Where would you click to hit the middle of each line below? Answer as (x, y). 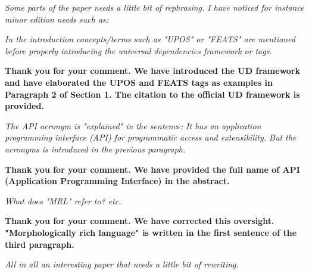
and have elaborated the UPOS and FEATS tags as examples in (139, 82)
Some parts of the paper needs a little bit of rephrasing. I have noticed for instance (154, 7)
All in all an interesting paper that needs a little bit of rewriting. (122, 264)
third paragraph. (40, 244)
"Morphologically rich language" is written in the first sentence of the (151, 232)
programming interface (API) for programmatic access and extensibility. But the (151, 137)
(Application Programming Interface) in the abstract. (117, 181)
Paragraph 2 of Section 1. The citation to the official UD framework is (152, 94)
